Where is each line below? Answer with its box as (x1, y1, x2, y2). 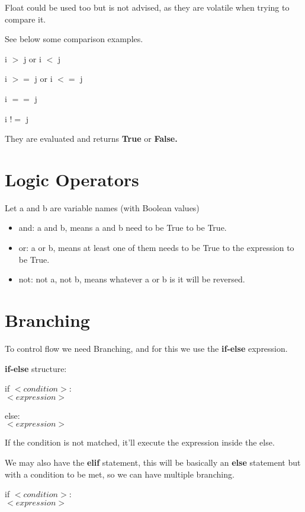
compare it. (5, 12, 46, 25)
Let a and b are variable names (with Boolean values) (5, 201, 200, 214)
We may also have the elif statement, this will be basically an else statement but (5, 456, 301, 468)
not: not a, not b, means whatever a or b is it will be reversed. (18, 273, 245, 285)
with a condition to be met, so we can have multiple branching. (5, 468, 235, 480)
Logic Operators (5, 167, 139, 191)
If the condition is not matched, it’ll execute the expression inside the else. (5, 436, 275, 449)
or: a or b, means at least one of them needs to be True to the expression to (18, 241, 294, 254)
